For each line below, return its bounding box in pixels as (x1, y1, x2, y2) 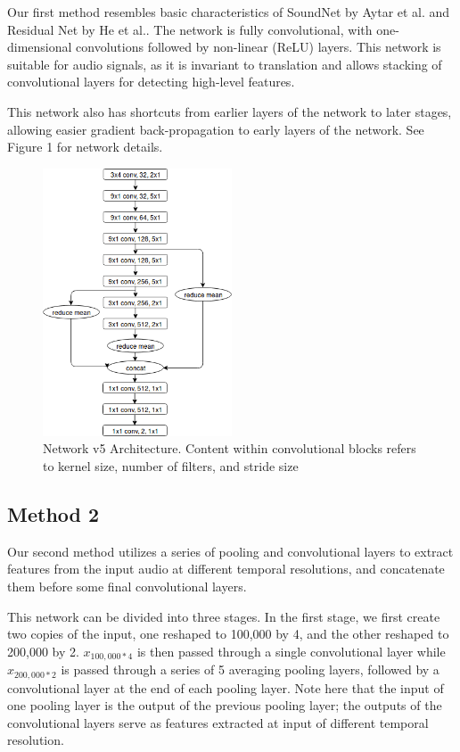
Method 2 (7, 500, 100, 527)
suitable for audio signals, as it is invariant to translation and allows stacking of (7, 54, 442, 73)
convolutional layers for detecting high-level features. (7, 72, 295, 91)
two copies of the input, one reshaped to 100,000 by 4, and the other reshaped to (7, 624, 449, 643)
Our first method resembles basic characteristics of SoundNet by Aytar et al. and (7, 3, 450, 21)
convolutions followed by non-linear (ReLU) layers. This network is (76, 37, 441, 56)
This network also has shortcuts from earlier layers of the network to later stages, (7, 102, 452, 120)
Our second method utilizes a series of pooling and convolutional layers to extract (7, 541, 454, 560)
